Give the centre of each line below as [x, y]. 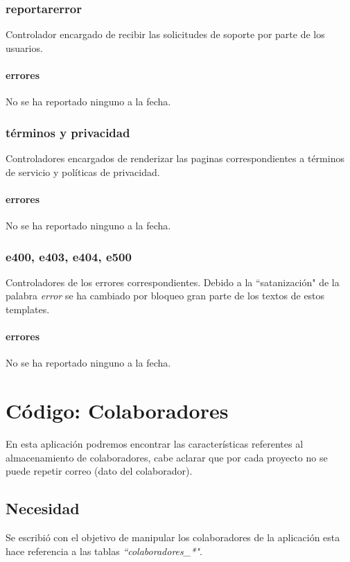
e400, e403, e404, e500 [69, 256]
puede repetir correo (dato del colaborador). [99, 471]
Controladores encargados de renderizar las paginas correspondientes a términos [175, 158]
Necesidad [43, 508]
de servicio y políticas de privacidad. [83, 172]
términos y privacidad [68, 132]
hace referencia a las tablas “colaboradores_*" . [104, 551]
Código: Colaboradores [117, 411]
